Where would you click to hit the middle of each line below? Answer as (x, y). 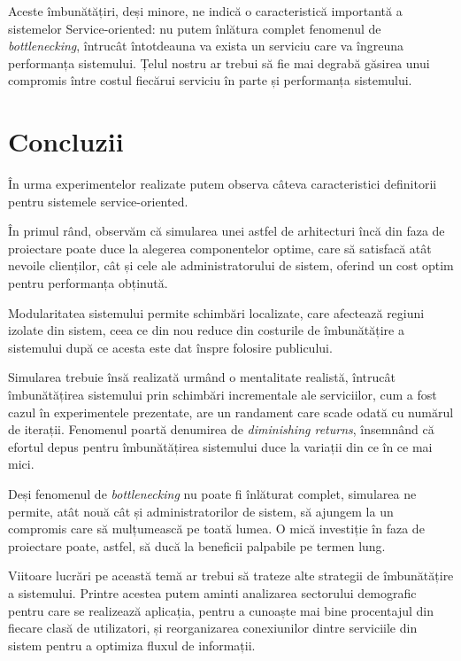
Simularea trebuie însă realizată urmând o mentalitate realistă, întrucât (202, 377)
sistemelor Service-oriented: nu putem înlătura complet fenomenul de (195, 28)
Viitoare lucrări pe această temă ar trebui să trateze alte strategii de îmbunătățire (231, 575)
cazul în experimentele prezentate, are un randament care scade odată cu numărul (231, 412)
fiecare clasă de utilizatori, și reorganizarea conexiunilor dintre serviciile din (213, 628)
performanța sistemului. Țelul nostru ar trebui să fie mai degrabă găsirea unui (219, 62)
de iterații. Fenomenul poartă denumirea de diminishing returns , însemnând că (221, 429)
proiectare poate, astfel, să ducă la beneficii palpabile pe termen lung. (197, 545)
